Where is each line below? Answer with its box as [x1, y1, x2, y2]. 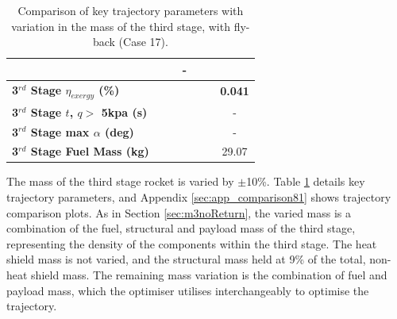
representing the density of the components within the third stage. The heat [6, 235, 377, 252]
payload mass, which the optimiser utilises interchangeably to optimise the [6, 282, 369, 298]
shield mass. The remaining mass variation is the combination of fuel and [31, 267, 387, 283]
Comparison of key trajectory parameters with [17, 2, 244, 18]
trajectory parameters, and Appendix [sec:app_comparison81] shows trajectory [6, 189, 391, 206]
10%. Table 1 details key [246, 173, 365, 190]
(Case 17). [118, 33, 168, 50]
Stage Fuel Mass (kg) [30, 143, 149, 159]
